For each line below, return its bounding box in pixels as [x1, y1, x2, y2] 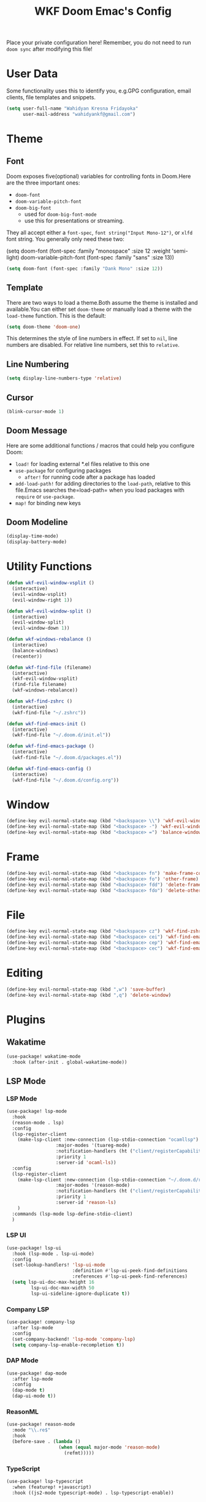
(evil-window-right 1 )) [12, 597, 72, 603]
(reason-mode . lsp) [12, 1119, 64, 1126]
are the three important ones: [6, 179, 80, 186]
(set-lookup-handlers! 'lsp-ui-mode [12, 1262, 105, 1268]
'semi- [171, 247, 188, 254]
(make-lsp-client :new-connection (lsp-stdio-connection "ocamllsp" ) [17, 1137, 199, 1143]
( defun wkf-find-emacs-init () [6, 720, 86, 727]
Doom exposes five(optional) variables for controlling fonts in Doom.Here [6, 172, 191, 180]
